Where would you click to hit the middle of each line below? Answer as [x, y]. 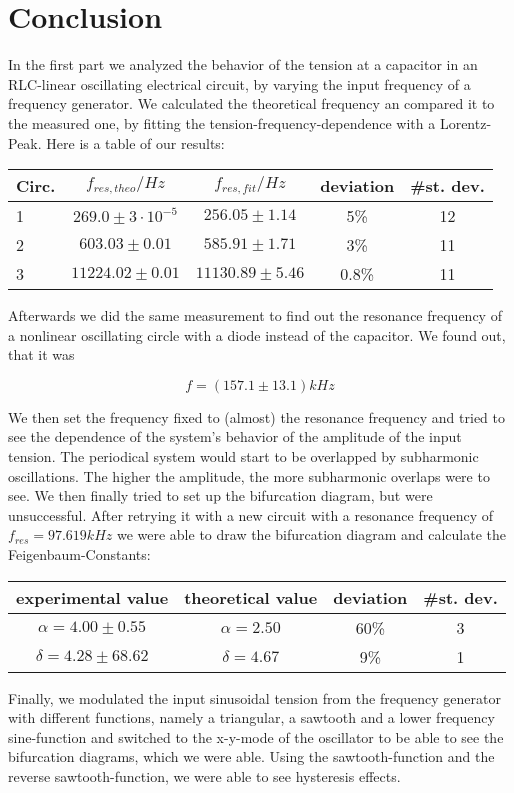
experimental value [92, 597]
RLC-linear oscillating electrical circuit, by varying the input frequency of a [239, 83]
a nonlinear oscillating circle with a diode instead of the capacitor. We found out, [257, 334]
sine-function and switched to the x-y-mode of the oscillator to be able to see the [256, 736]
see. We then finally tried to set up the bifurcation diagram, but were [220, 495]
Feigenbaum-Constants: [79, 554]
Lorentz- [465, 122]
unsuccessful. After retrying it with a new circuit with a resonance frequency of [251, 514]
